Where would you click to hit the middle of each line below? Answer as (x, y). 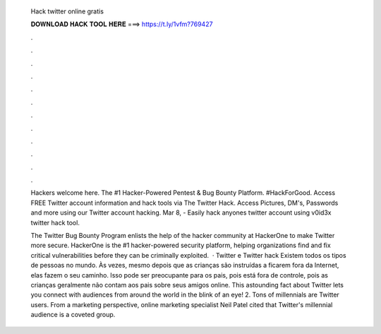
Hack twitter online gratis (67, 11)
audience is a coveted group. (73, 315)
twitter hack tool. (55, 222)
